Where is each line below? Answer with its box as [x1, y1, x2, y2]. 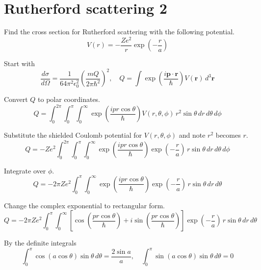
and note [179, 129, 206, 140]
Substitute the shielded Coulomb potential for [4, 129, 142, 140]
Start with [4, 58, 35, 69]
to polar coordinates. [38, 94, 101, 104]
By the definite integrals [4, 238, 77, 248]
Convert [4, 94, 28, 104]
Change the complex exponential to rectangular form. [4, 200, 165, 210]
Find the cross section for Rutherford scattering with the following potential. [4, 26, 235, 37]
